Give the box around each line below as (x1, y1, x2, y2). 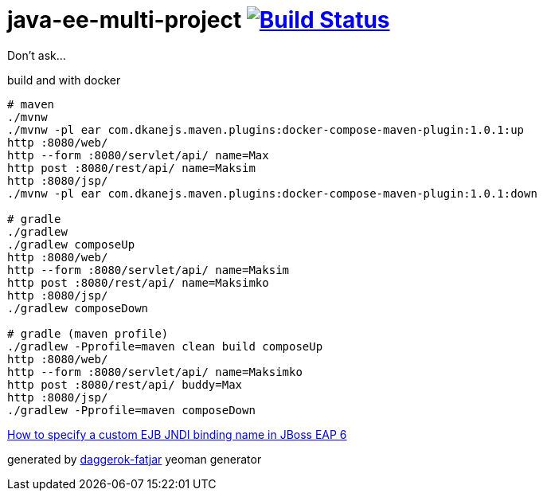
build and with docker (7, 72, 121, 87)
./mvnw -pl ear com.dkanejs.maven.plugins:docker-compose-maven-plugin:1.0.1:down (7, 186, 537, 200)
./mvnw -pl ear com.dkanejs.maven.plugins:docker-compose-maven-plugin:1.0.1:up (7, 123, 525, 136)
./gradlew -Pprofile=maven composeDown (7, 403, 256, 417)
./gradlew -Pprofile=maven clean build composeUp (7, 339, 323, 353)
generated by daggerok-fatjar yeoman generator (7, 452, 262, 466)
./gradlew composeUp (7, 237, 135, 251)
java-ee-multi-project (7, 6, 242, 33)
